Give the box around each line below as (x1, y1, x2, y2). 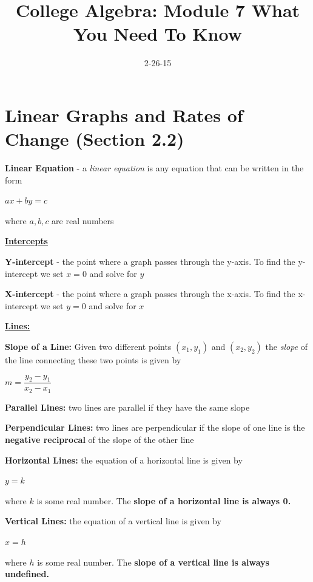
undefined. (5, 567, 49, 580)
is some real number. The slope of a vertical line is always (37, 555, 269, 568)
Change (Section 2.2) (5, 126, 184, 151)
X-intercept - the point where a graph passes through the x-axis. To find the (5, 287, 295, 300)
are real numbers (52, 214, 114, 227)
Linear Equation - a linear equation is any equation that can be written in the (5, 162, 304, 174)
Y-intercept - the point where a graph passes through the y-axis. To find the (5, 255, 295, 267)
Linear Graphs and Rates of (5, 102, 243, 127)
